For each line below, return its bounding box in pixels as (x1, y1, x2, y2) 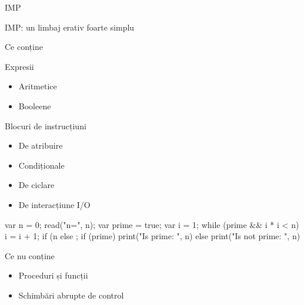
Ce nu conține (5, 249, 55, 262)
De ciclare (18, 179, 55, 191)
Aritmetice (18, 80, 57, 92)
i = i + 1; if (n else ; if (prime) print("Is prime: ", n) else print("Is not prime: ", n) (5, 230, 300, 242)
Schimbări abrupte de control (18, 289, 124, 301)
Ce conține (5, 41, 43, 53)
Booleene (18, 99, 51, 112)
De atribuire (18, 139, 63, 152)
